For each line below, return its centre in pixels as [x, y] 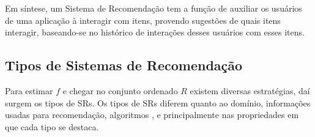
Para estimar [29, 90]
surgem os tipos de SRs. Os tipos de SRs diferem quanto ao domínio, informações [158, 102]
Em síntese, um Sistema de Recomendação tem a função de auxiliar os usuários [154, 8]
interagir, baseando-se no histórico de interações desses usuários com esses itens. [155, 32]
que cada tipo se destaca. [52, 126]
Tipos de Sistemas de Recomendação [124, 65]
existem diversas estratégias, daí [250, 90]
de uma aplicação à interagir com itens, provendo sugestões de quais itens [143, 20]
